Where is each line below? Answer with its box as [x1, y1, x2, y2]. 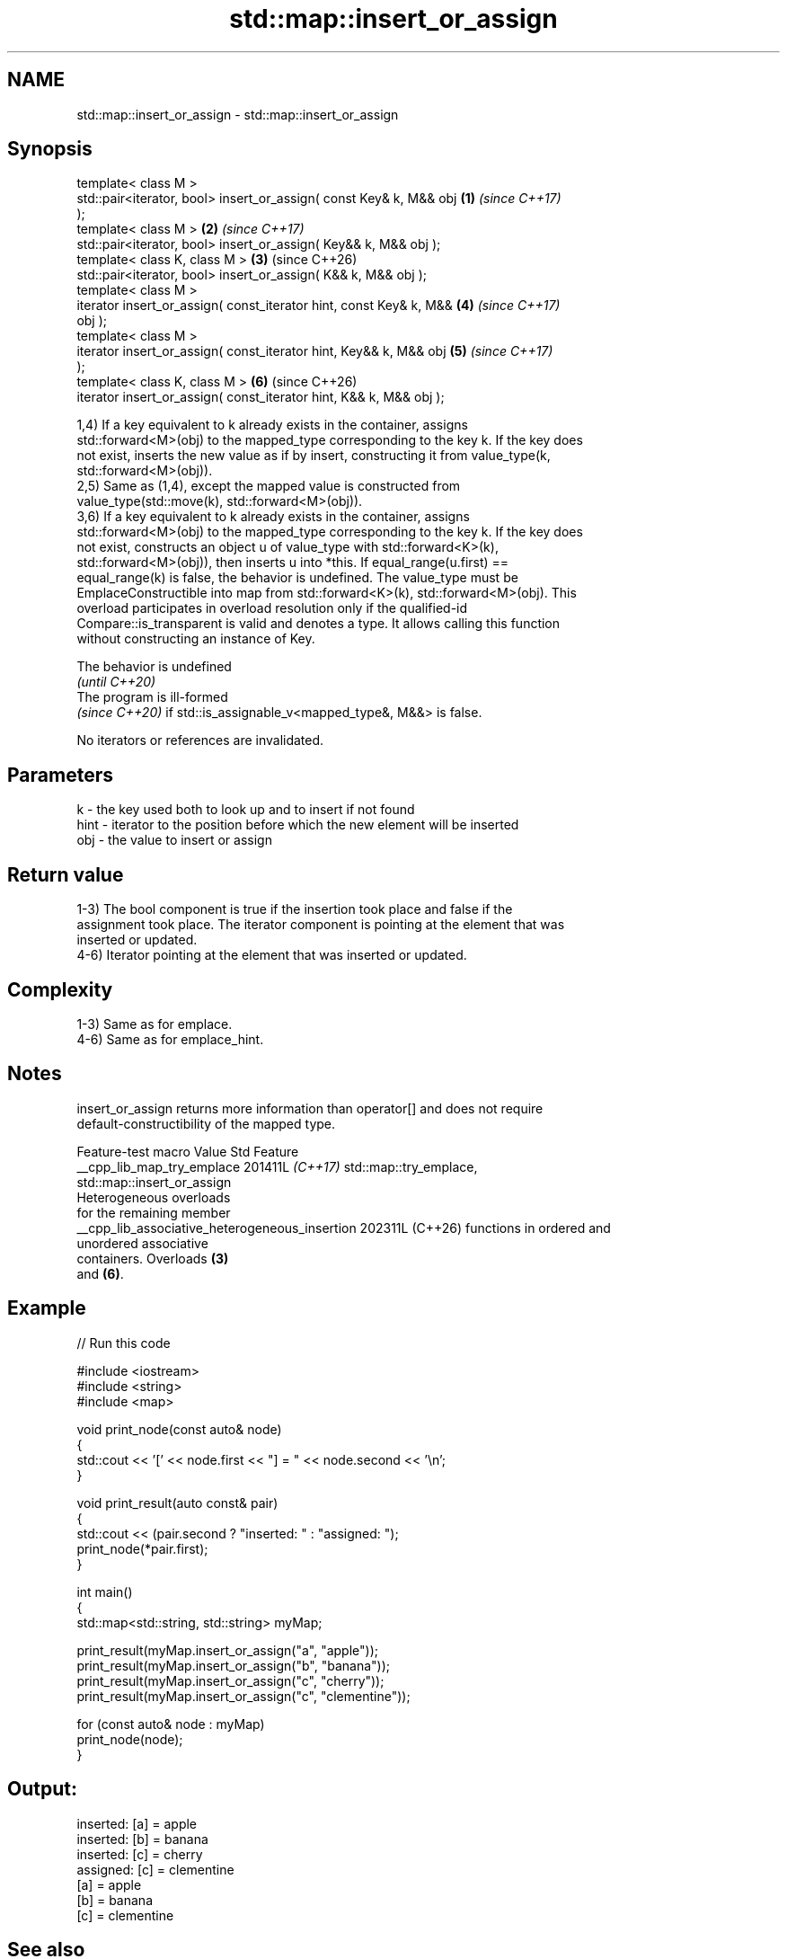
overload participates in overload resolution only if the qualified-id [76, 600, 468, 616]
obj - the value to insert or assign [76, 832, 272, 848]
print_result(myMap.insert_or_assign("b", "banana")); [76, 1657, 390, 1673]
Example [7, 1297, 86, 1320]
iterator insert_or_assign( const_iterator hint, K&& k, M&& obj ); [76, 389, 445, 405]
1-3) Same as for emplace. [76, 1015, 233, 1032]
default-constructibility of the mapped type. [76, 1115, 336, 1131]
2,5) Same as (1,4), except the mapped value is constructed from [76, 478, 461, 494]
